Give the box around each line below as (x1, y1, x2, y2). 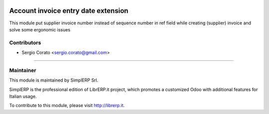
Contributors (9, 39, 41, 46)
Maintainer (9, 67, 36, 74)
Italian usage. (9, 93, 37, 99)
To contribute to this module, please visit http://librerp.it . (9, 103, 125, 109)
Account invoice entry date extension (9, 6, 129, 15)
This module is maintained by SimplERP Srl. (9, 77, 99, 83)
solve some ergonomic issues (9, 26, 71, 32)
